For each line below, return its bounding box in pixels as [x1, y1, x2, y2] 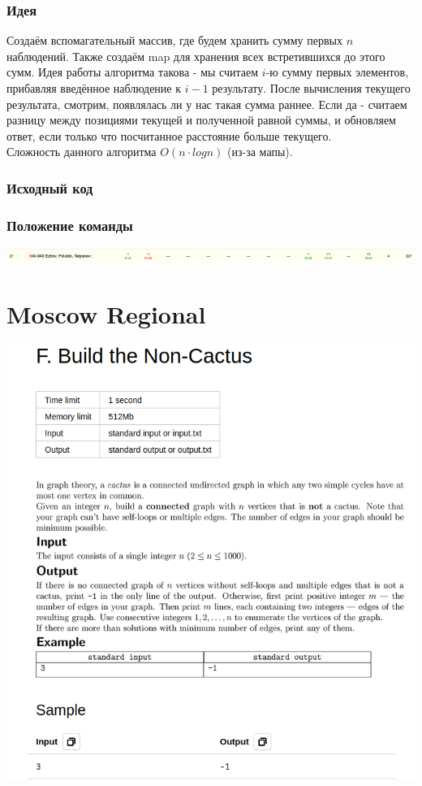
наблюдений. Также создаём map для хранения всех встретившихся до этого [6, 47, 385, 64]
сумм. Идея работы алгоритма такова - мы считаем [6, 63, 259, 80]
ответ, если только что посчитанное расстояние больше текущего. [6, 127, 332, 144]
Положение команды [6, 215, 133, 235]
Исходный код [6, 177, 93, 198]
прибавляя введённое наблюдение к [6, 80, 182, 96]
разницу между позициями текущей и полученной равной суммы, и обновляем [6, 111, 396, 128]
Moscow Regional [6, 297, 206, 330]
